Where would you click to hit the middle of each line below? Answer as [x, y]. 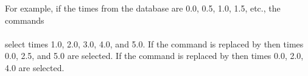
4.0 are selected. [35, 67]
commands [25, 20]
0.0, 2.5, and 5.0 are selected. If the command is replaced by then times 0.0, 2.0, [154, 56]
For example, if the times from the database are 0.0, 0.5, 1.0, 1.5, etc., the [143, 8]
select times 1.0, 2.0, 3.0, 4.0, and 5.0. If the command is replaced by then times [154, 43]
